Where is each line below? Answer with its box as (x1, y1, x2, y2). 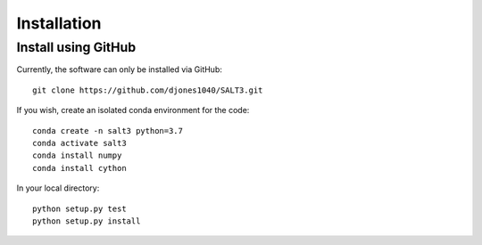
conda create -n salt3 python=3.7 (32, 126, 183, 135)
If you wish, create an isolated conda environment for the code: (16, 105, 250, 116)
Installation (16, 13, 102, 33)
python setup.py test (32, 203, 127, 214)
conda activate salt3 (32, 138, 127, 148)
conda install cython (32, 163, 127, 173)
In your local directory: (16, 183, 100, 193)
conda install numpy (32, 151, 122, 160)
